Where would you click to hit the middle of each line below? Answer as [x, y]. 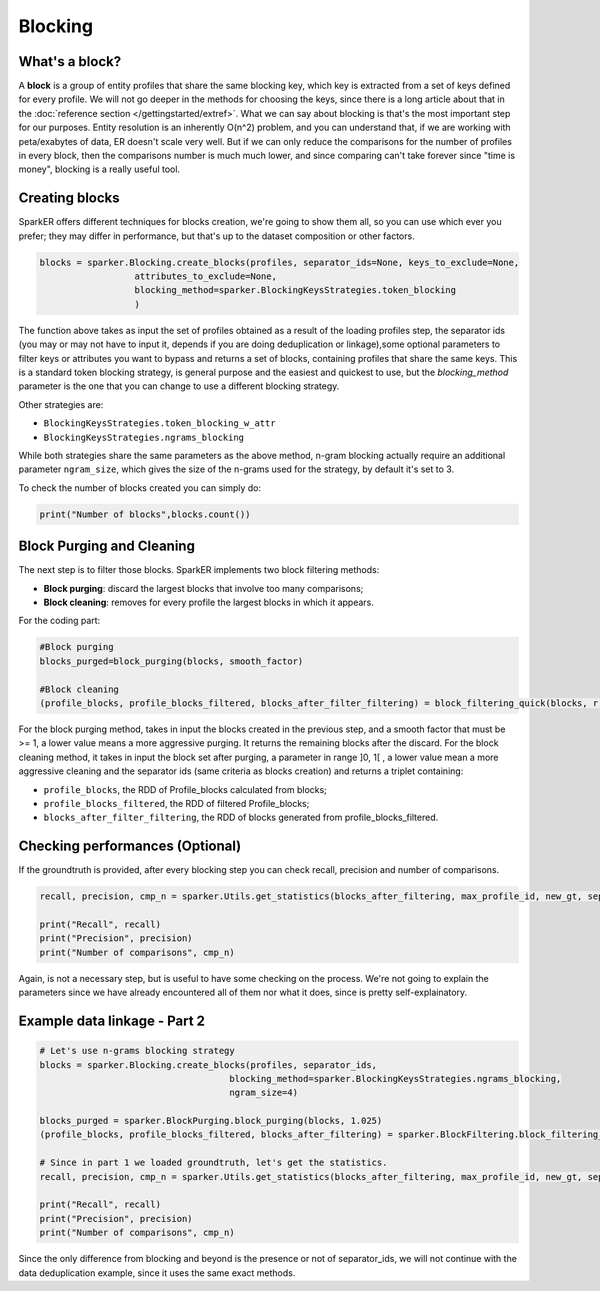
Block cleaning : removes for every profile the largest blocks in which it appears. [209, 602]
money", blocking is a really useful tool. [99, 169]
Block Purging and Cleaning [106, 546]
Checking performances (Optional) [130, 846]
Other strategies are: [61, 404]
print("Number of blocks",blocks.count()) [145, 514]
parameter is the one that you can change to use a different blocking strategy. [179, 386]
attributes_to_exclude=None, [205, 276]
